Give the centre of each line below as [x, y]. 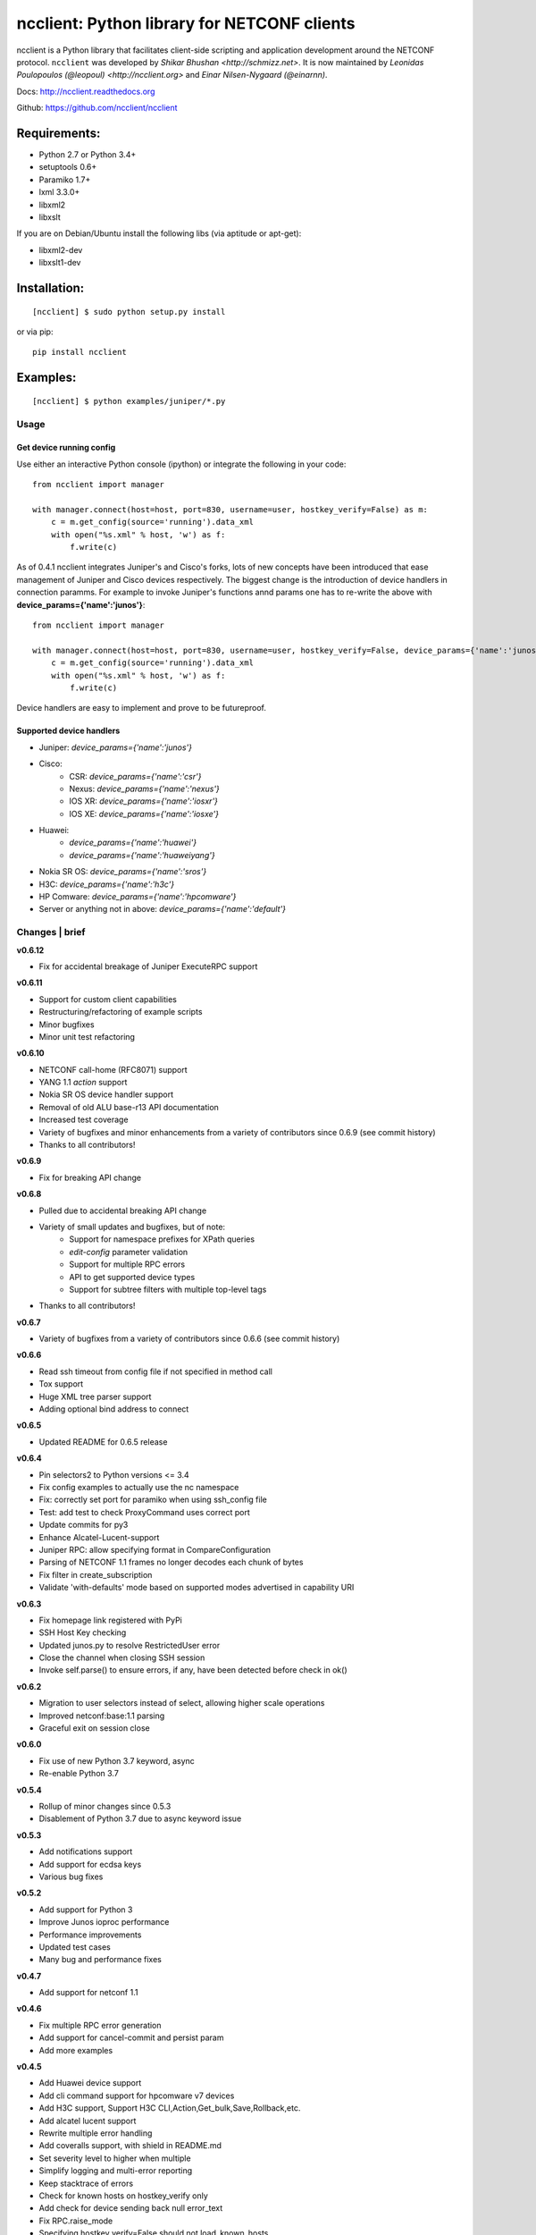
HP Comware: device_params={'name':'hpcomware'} [138, 897]
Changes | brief [51, 932]
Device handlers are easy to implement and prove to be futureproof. [142, 708]
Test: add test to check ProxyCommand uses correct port [144, 1512]
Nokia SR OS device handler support [106, 1094]
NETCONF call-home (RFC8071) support [113, 1069]
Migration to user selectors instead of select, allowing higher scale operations [182, 1703]
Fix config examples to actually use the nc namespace [139, 1487]
